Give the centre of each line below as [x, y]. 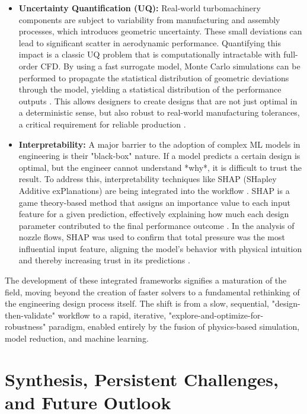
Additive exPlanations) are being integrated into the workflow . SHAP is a [154, 190]
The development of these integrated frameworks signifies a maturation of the [146, 280]
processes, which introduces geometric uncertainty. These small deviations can [160, 31]
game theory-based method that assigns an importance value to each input [154, 202]
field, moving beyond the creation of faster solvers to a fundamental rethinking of [152, 292]
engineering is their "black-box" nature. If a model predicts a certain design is [159, 156]
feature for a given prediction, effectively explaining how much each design [154, 214]
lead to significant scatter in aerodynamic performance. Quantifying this [150, 42]
